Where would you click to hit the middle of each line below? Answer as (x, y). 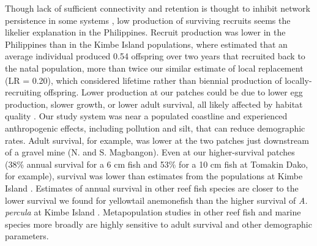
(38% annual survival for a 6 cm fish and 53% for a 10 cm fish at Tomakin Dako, (157, 164)
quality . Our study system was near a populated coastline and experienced (146, 116)
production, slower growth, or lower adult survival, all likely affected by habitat (154, 104)
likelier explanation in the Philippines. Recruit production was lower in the (145, 32)
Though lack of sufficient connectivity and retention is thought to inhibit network (158, 8)
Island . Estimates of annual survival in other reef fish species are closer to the (152, 188)
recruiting (23, 92)
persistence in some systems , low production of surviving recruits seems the (148, 20)
